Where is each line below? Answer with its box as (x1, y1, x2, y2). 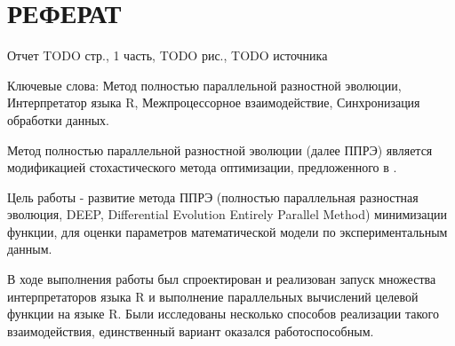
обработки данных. (7, 110, 109, 129)
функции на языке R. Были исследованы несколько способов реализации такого (7, 304, 439, 323)
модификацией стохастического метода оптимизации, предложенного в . (7, 158, 397, 177)
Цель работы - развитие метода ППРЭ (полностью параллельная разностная (7, 187, 419, 206)
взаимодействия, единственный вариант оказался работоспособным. (7, 321, 374, 340)
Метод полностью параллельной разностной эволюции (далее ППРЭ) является (7, 140, 433, 159)
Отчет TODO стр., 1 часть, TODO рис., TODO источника (7, 46, 328, 65)
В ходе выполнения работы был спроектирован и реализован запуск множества (7, 270, 436, 288)
